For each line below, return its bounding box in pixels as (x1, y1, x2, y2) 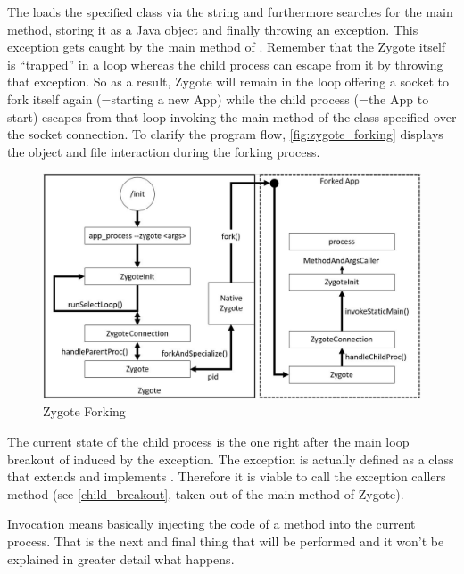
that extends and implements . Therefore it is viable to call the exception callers (7, 467, 446, 486)
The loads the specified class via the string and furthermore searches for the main (7, 3, 453, 20)
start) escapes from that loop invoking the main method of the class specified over (7, 107, 457, 126)
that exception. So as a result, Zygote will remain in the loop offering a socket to (7, 72, 449, 91)
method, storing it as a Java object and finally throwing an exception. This (7, 20, 418, 38)
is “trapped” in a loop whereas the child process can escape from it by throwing (7, 54, 443, 73)
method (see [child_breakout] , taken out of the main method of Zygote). (7, 484, 404, 503)
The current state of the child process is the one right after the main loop (7, 431, 410, 450)
